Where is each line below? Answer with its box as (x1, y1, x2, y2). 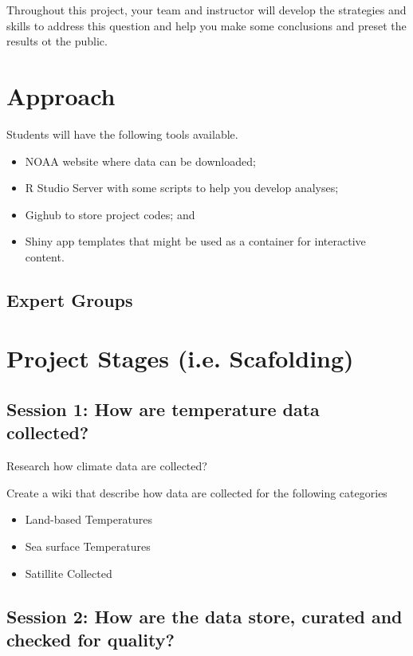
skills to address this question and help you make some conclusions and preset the (6, 17, 407, 33)
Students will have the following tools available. (6, 125, 238, 142)
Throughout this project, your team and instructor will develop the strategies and (6, 2, 407, 18)
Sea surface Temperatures (25, 538, 151, 554)
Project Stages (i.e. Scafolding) (6, 342, 354, 375)
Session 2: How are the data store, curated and (6, 603, 403, 628)
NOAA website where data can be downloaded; (25, 152, 256, 169)
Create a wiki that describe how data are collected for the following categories (6, 484, 387, 501)
